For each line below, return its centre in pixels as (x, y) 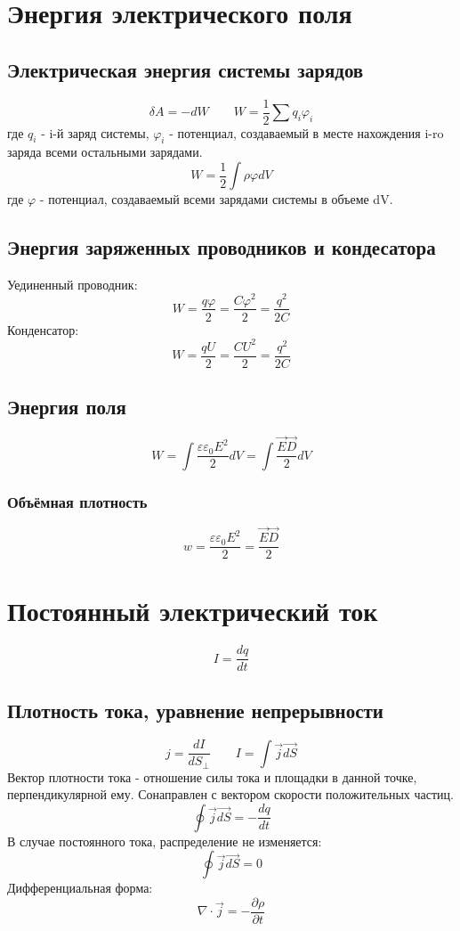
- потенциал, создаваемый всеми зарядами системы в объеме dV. (216, 199)
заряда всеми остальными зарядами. (105, 152)
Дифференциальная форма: (80, 888)
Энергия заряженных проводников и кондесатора (222, 247)
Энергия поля (67, 407)
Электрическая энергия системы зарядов (186, 69)
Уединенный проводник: (73, 284)
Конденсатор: (43, 329)
